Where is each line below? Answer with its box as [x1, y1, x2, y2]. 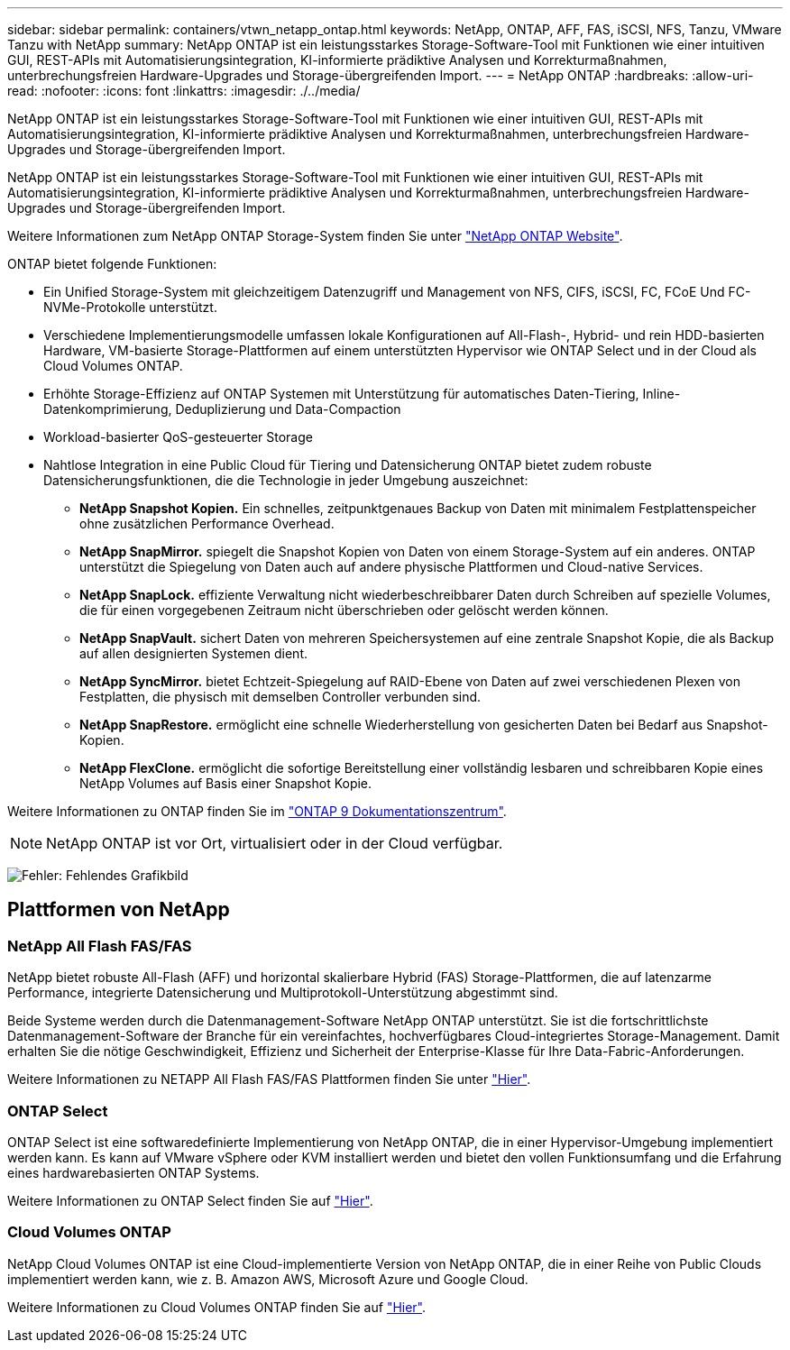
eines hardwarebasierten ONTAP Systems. [7, 1164, 260, 1180]
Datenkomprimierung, [43, 401, 172, 417]
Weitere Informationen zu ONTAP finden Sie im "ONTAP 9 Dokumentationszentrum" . [7, 804, 507, 819]
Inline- [642, 386, 681, 401]
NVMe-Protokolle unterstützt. [43, 299, 217, 315]
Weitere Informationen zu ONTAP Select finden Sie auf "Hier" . [7, 1192, 373, 1208]
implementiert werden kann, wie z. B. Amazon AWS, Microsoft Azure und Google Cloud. [7, 1271, 528, 1287]
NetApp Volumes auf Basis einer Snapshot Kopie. [79, 776, 372, 791]
